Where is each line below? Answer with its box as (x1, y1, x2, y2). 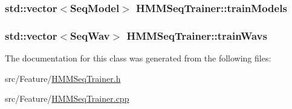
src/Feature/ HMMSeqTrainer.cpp (5, 92, 129, 105)
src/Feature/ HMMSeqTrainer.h (5, 72, 121, 84)
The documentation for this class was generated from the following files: (5, 52, 271, 64)
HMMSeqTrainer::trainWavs (126, 28, 267, 43)
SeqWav (70, 28, 110, 43)
